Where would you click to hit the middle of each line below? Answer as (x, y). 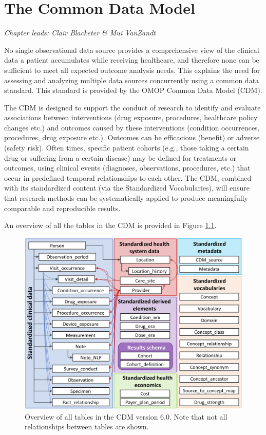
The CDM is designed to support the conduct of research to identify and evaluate (132, 107)
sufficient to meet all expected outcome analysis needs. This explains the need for (132, 70)
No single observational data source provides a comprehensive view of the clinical (132, 50)
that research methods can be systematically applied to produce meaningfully (126, 198)
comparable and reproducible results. (62, 208)
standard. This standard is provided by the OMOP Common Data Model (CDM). (133, 90)
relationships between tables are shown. (87, 427)
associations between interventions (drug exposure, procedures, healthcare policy (131, 117)
